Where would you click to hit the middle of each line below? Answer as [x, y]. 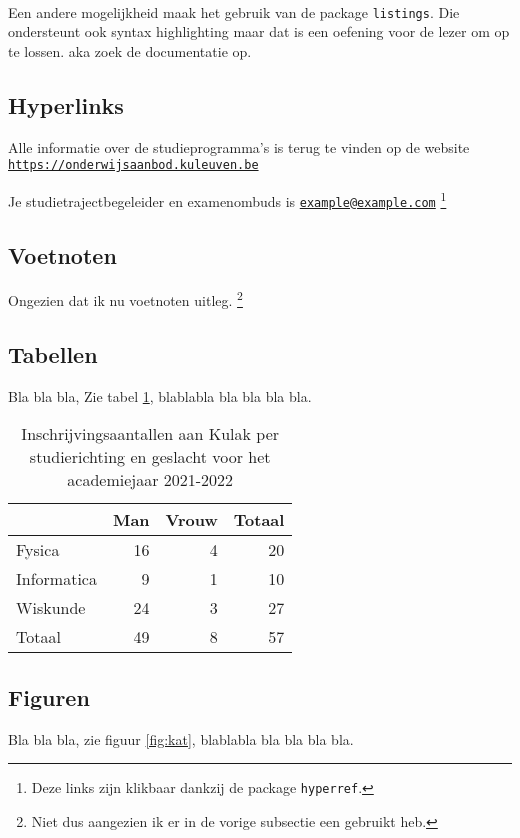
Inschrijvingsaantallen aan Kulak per [150, 434]
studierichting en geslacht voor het [150, 457]
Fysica [38, 550]
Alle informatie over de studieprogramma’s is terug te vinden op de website [239, 146]
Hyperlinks [66, 104]
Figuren [49, 696]
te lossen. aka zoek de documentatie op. [130, 50]
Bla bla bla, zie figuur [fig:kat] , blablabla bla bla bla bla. [181, 738]
